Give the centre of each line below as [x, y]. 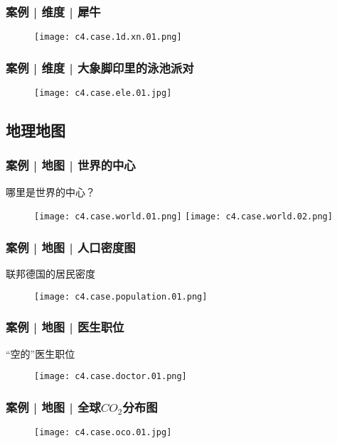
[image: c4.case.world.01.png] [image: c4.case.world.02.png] [183, 217]
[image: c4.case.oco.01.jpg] [103, 433]
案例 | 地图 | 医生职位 [65, 327]
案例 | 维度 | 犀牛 [53, 11]
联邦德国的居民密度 [50, 274]
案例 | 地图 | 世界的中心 [71, 165]
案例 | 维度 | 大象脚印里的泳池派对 [100, 67]
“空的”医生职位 [41, 353]
